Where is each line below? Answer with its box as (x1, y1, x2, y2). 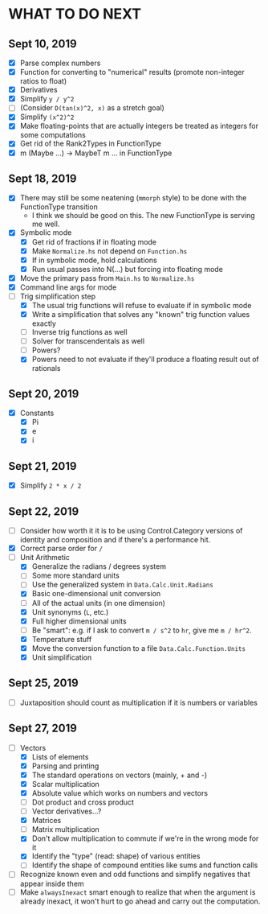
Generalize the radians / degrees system (31, 562, 167, 571)
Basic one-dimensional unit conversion (31, 589, 161, 599)
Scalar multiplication (31, 779, 100, 788)
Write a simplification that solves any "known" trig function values (31, 310, 250, 319)
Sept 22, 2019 (8, 504, 79, 518)
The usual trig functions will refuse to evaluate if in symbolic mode (31, 300, 252, 310)
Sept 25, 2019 (8, 677, 79, 690)
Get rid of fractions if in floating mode (31, 237, 157, 246)
